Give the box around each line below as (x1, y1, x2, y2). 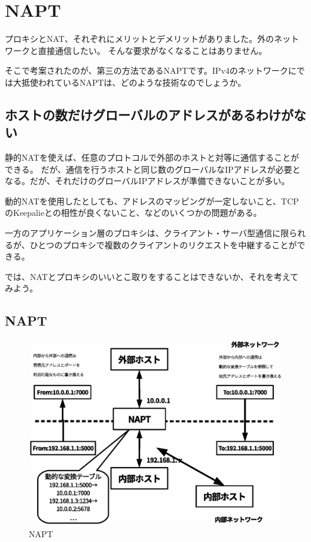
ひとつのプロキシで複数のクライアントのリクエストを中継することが (29, 238, 297, 251)
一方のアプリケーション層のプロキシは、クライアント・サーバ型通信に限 (5, 227, 289, 239)
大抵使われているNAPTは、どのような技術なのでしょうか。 (13, 76, 246, 88)
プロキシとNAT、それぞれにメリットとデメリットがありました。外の (5, 32, 274, 45)
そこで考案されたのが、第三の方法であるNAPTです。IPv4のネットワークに (5, 64, 297, 77)
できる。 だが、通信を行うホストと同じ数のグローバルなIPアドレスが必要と (5, 162, 301, 175)
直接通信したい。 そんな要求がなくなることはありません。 (38, 44, 267, 56)
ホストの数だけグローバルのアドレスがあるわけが (5, 105, 294, 124)
